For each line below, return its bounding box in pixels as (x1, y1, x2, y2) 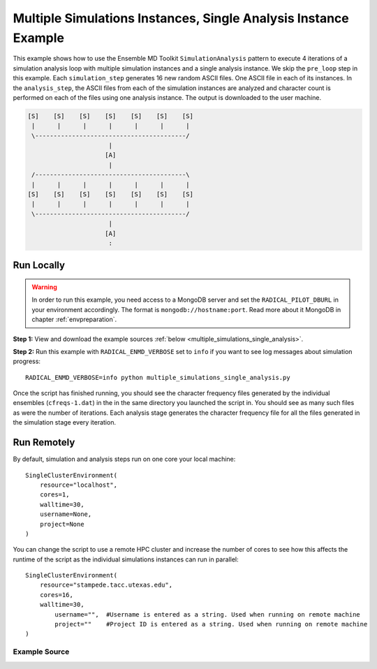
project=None (39, 520, 84, 528)
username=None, (39, 510, 92, 518)
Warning (31, 283, 57, 291)
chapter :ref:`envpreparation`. (31, 315, 117, 324)
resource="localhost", (39, 480, 118, 489)
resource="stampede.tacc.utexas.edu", (39, 581, 173, 589)
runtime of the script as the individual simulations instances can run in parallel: (13, 555, 239, 564)
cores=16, (39, 591, 73, 598)
